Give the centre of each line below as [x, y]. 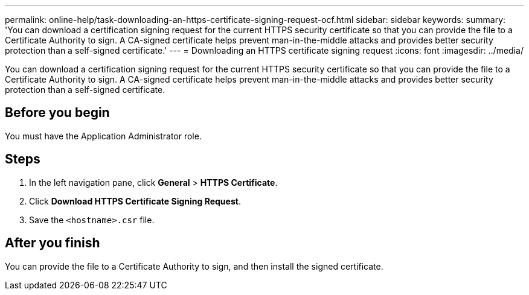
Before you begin [57, 113]
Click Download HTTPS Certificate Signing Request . [135, 201]
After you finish [53, 243]
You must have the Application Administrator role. [103, 136]
